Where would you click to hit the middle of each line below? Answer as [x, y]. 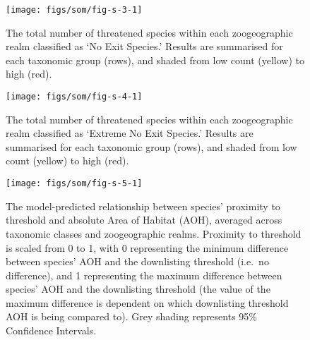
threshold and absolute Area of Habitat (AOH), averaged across [144, 220]
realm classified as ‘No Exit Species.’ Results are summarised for [144, 46]
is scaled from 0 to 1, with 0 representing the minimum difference [147, 247]
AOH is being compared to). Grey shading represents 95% [131, 316]
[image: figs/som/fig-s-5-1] [74, 184]
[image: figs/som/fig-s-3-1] [74, 10]
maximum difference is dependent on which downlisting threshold [147, 302]
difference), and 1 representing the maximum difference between [144, 275]
